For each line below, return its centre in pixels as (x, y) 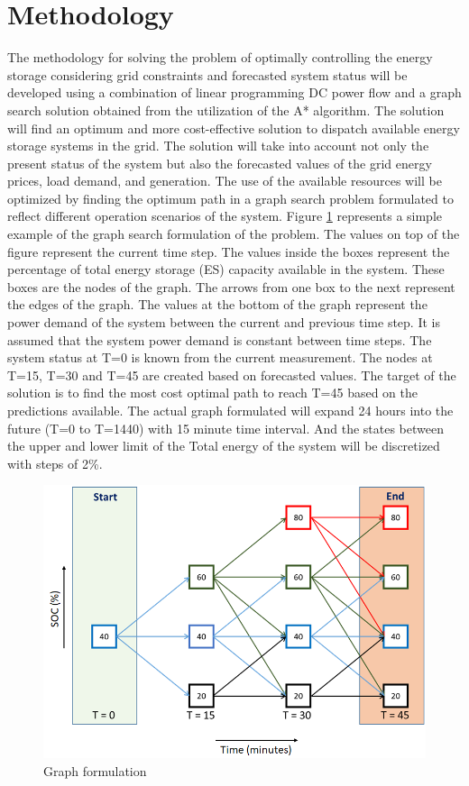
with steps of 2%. (55, 463)
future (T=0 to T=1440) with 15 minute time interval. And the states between (225, 428)
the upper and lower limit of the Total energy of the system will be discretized (224, 446)
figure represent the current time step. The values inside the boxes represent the (229, 251)
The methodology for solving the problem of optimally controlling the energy (220, 57)
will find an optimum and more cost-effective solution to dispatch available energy (234, 128)
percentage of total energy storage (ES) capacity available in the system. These (226, 269)
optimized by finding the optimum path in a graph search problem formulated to (230, 198)
